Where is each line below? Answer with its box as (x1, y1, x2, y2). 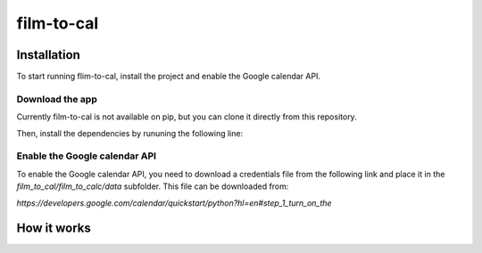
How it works (16, 221, 91, 236)
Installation (16, 47, 80, 62)
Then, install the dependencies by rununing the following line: (16, 127, 244, 138)
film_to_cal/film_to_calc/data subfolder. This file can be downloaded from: (16, 181, 289, 192)
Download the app (16, 93, 97, 105)
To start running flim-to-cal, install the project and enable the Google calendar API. (16, 71, 321, 82)
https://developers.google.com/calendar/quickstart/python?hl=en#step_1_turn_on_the (16, 197, 332, 208)
